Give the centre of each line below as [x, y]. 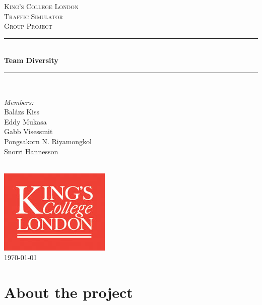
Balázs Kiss [22, 112]
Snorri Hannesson [31, 151]
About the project [69, 292]
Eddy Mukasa [25, 121]
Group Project [28, 26]
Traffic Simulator [34, 16]
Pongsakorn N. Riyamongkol [48, 141]
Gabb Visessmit [28, 131]
